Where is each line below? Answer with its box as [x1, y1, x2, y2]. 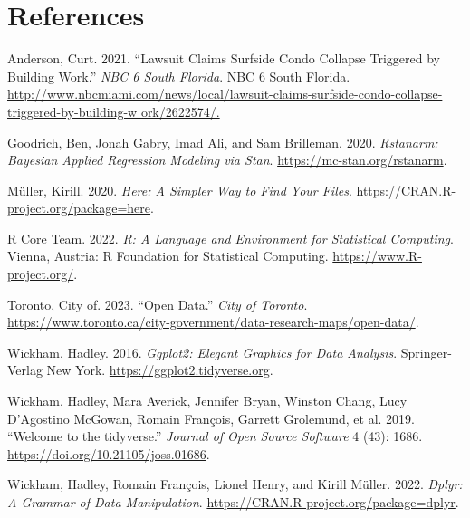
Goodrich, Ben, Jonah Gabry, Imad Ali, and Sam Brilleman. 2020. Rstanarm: [7, 132, 438, 151]
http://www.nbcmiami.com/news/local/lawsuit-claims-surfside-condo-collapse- [7, 84, 443, 103]
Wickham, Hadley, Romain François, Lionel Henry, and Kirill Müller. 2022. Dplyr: [7, 475, 463, 494]
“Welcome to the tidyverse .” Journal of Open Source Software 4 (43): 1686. [7, 427, 423, 446]
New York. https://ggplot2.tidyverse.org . [46, 360, 273, 379]
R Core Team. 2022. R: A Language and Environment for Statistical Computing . [7, 228, 454, 247]
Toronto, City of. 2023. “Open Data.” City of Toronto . [7, 294, 308, 313]
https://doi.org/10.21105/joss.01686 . [7, 444, 210, 463]
